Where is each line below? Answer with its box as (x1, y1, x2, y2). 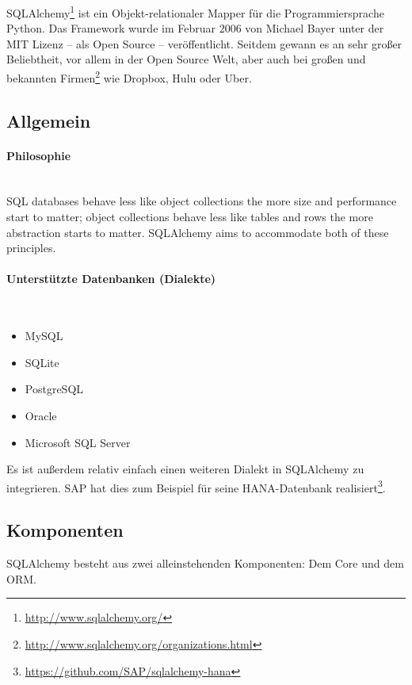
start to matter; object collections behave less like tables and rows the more (6, 209, 373, 225)
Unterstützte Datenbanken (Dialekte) (6, 270, 216, 287)
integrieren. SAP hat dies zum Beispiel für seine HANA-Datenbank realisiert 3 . (6, 476, 386, 496)
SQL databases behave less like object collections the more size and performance (6, 193, 397, 209)
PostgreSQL (25, 381, 84, 397)
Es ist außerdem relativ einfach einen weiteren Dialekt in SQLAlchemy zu (6, 461, 364, 477)
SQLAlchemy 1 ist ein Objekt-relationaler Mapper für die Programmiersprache (6, 2, 384, 21)
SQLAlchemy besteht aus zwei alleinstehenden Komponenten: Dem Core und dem (6, 555, 404, 572)
